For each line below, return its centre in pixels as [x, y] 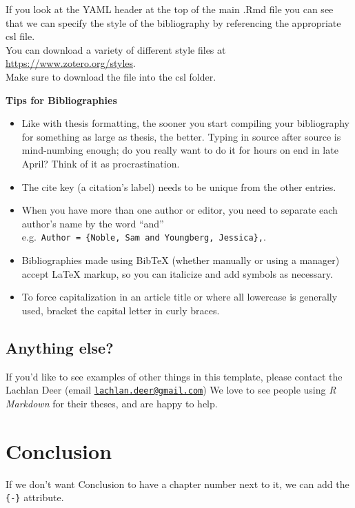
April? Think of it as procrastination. [101, 163]
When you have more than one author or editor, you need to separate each [180, 210]
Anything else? [60, 347]
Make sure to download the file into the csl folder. [111, 76]
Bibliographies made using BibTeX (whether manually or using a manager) [181, 260]
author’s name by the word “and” [93, 223]
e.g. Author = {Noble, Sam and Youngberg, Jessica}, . [144, 237]
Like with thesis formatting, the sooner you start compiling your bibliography [185, 123]
